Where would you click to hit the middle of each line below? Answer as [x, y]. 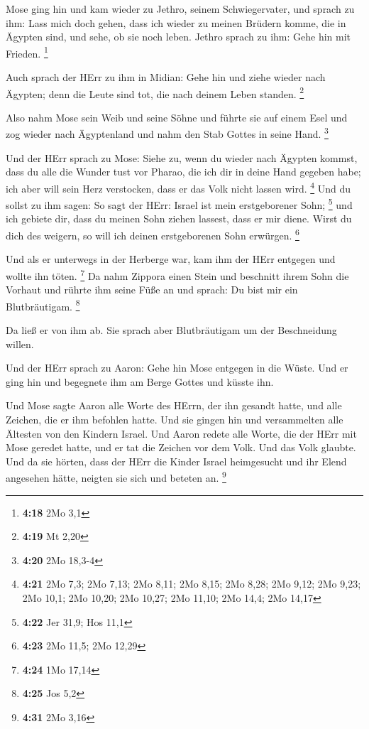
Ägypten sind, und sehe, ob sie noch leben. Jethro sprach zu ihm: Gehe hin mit [178, 37]
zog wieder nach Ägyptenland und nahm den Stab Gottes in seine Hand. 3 [167, 133]
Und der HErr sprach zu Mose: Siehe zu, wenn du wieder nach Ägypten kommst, [182, 157]
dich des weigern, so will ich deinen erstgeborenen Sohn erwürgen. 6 [153, 234]
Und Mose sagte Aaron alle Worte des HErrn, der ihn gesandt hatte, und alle [174, 405]
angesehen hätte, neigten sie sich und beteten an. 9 [116, 476]
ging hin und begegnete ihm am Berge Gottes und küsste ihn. [140, 381]
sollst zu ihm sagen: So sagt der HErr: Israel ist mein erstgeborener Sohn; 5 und [179, 204]
